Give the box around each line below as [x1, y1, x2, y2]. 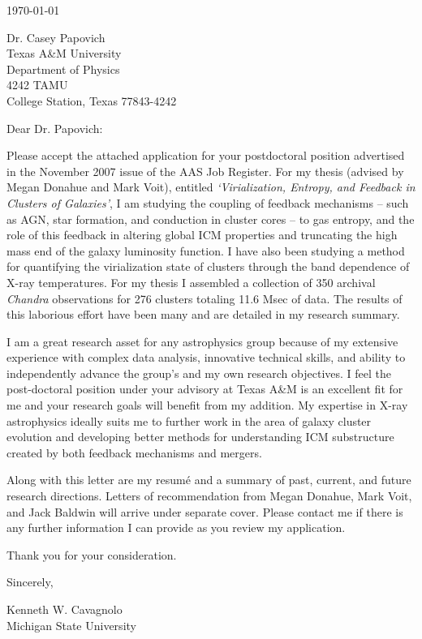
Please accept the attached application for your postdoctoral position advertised [6, 147, 405, 164]
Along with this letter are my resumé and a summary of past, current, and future [6, 471, 411, 488]
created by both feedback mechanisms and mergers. [6, 444, 262, 461]
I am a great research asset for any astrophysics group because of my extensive [6, 332, 398, 350]
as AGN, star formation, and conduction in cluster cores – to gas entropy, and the [6, 210, 415, 227]
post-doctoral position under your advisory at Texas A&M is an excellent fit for [6, 380, 403, 397]
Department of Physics [6, 60, 120, 77]
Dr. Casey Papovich [6, 28, 105, 45]
